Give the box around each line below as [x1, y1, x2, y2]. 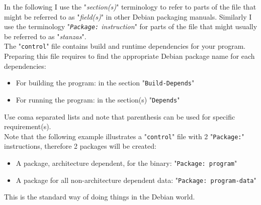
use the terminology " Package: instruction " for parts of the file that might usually [4, 21, 257, 32]
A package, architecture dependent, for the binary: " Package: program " [16, 158, 237, 168]
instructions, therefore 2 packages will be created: [4, 141, 156, 151]
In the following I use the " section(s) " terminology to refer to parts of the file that [4, 2, 256, 12]
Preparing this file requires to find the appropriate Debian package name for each [4, 51, 255, 61]
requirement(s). [4, 121, 51, 132]
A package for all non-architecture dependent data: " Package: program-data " [16, 174, 256, 185]
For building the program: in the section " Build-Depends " [16, 77, 195, 88]
